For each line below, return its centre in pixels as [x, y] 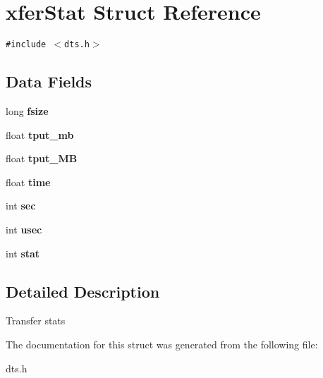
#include [26, 45]
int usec [24, 229]
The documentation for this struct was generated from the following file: [162, 344]
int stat [23, 253]
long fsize [27, 110]
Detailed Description [83, 291]
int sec [21, 206]
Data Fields [49, 81]
